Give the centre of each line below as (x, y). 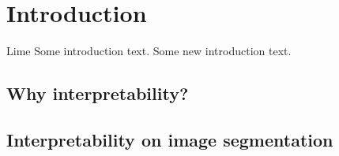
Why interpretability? (98, 93)
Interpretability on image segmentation (170, 139)
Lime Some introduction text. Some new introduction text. (149, 51)
